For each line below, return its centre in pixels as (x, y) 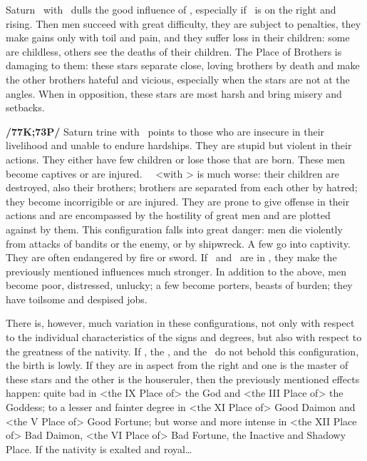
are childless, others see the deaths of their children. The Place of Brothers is (174, 51)
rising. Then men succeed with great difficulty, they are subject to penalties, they (183, 23)
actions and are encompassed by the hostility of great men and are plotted (168, 215)
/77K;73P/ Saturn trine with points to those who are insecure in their (165, 131)
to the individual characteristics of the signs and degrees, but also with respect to (184, 337)
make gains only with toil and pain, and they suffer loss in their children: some (178, 37)
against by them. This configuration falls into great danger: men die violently (174, 229)
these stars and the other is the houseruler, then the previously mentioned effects (183, 379)
